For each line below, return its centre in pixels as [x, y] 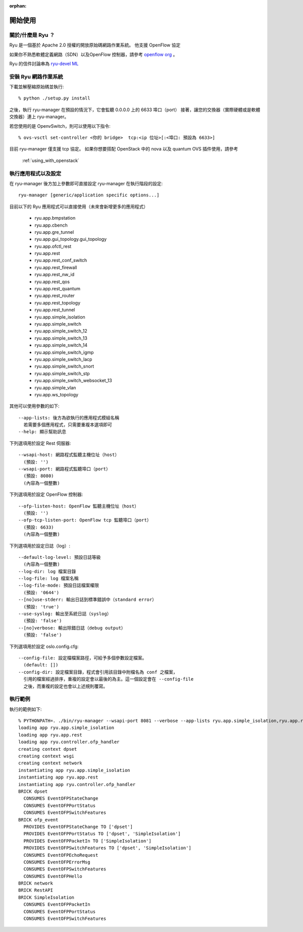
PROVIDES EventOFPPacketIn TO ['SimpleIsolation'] [87, 841]
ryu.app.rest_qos [52, 281]
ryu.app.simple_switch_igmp [64, 352]
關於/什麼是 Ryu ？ [32, 35]
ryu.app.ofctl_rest [53, 246]
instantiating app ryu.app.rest [58, 777]
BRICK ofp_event [38, 820]
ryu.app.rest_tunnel [55, 310]
